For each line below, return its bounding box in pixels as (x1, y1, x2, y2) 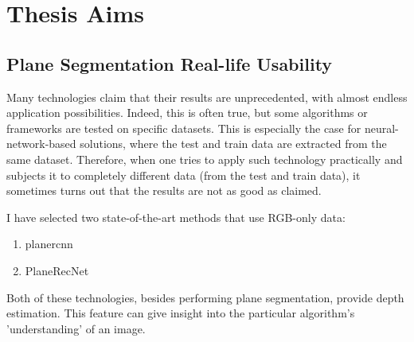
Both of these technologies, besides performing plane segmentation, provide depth (6, 289, 404, 305)
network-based (6, 135, 76, 152)
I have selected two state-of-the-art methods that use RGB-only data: (6, 208, 346, 225)
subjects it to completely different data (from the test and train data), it (6, 166, 361, 183)
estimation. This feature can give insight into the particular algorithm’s (6, 305, 355, 321)
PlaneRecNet (25, 262, 89, 278)
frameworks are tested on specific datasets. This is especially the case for (6, 119, 361, 136)
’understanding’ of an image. (6, 320, 146, 336)
